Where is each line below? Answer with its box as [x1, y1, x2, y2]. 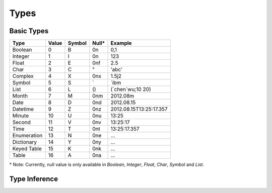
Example [110, 40, 132, 47]
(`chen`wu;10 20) [110, 86, 151, 93]
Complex [12, 73, 34, 80]
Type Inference [9, 174, 58, 183]
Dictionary [12, 139, 37, 146]
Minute [12, 112, 29, 119]
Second [12, 119, 31, 126]
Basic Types [9, 27, 49, 35]
